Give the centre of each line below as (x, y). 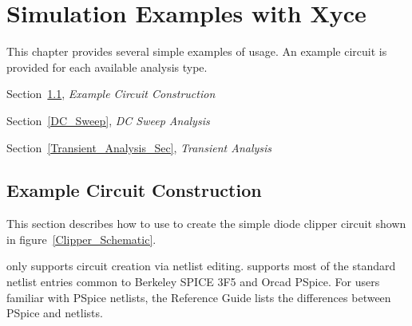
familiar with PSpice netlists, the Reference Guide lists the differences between (199, 297)
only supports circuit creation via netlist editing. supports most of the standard (201, 266)
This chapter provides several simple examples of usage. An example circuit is (197, 51)
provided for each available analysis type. (107, 67)
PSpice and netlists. (55, 313)
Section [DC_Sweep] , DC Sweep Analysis (108, 120)
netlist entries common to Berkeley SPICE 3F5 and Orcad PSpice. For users (193, 282)
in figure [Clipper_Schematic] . (81, 239)
